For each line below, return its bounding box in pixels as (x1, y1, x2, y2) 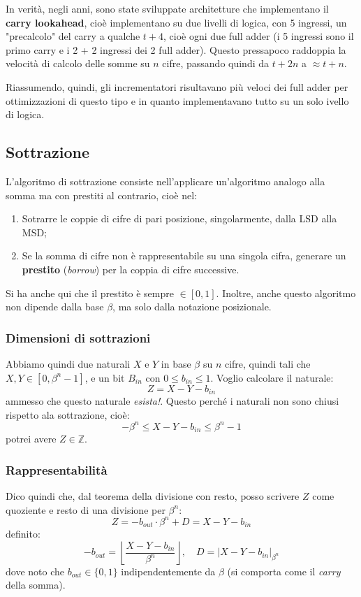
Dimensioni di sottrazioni (6, 329, 151, 346)
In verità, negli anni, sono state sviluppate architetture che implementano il (6, 1, 329, 15)
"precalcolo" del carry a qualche (6, 29, 140, 43)
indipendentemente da (121, 563, 216, 578)
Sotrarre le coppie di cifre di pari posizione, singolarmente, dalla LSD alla (22, 211, 337, 226)
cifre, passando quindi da (162, 56, 270, 71)
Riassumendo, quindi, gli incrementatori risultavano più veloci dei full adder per (6, 79, 348, 94)
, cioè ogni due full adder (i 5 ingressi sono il (163, 29, 354, 43)
